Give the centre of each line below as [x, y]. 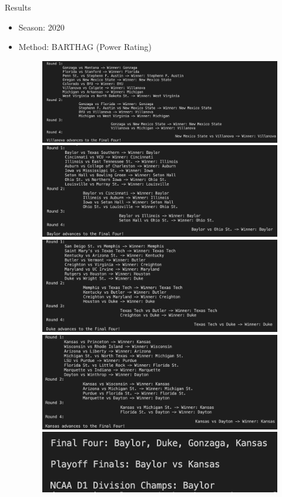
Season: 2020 [41, 27]
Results [18, 7]
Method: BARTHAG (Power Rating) [85, 47]
